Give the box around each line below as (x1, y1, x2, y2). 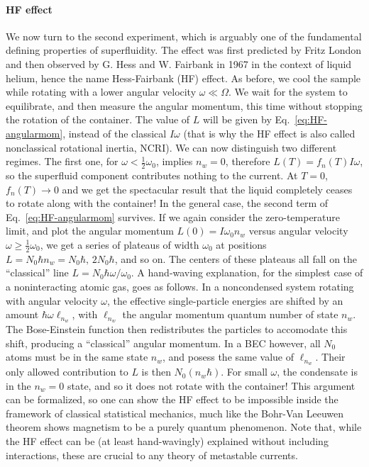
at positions (216, 237, 267, 252)
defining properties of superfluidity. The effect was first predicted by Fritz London (6, 43, 362, 57)
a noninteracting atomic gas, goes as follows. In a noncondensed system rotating (6, 278, 354, 293)
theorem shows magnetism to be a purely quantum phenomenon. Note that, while (6, 420, 362, 434)
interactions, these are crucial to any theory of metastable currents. (6, 447, 298, 462)
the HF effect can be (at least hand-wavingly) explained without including (6, 434, 329, 449)
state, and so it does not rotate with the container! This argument (67, 378, 356, 393)
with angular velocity (6, 293, 98, 308)
